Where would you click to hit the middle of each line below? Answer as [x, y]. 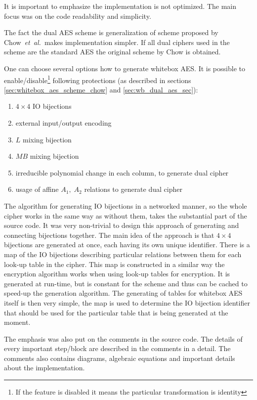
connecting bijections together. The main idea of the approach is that [109, 235]
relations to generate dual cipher [133, 189]
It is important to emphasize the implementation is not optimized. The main [120, 6]
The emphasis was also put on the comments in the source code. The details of [123, 338]
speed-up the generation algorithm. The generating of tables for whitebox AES [123, 293]
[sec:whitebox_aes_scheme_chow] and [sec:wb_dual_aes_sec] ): [101, 89]
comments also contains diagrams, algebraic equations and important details [120, 358]
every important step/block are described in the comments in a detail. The [117, 348]
